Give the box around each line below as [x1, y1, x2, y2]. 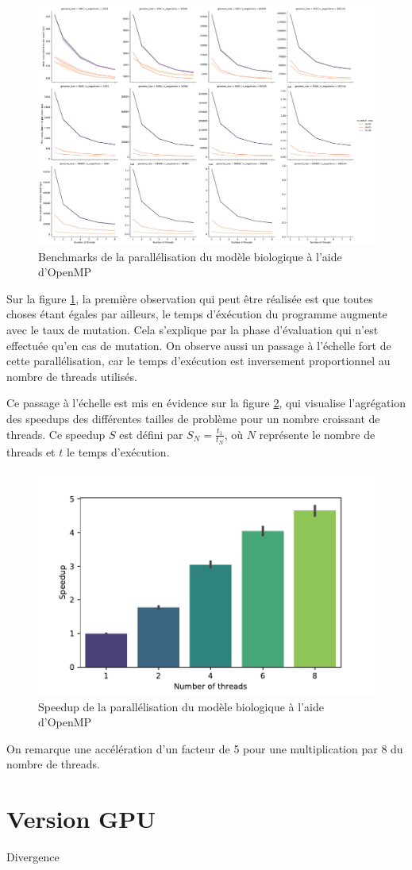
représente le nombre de [259, 425, 375, 442]
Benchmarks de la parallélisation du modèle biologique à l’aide [38, 248, 342, 264]
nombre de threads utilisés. [6, 368, 137, 384]
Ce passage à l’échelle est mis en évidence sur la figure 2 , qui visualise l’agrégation [6, 395, 406, 411]
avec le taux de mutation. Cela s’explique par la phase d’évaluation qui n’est [6, 321, 379, 337]
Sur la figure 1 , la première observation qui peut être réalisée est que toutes [6, 290, 373, 306]
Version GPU [6, 803, 156, 835]
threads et [6, 443, 56, 460]
